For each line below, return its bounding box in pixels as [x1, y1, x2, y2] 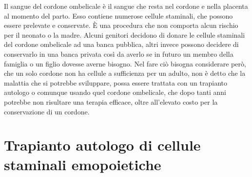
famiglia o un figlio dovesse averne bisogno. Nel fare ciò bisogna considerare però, [4, 58, 246, 68]
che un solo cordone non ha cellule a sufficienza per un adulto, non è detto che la [4, 68, 246, 78]
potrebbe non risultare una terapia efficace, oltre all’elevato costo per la [4, 96, 218, 107]
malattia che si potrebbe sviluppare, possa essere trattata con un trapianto [4, 77, 227, 88]
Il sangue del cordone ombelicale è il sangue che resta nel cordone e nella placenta [4, 1, 248, 11]
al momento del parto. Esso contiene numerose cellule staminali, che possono [4, 10, 233, 21]
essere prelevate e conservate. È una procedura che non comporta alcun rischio [4, 20, 238, 30]
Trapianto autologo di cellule [4, 135, 201, 155]
